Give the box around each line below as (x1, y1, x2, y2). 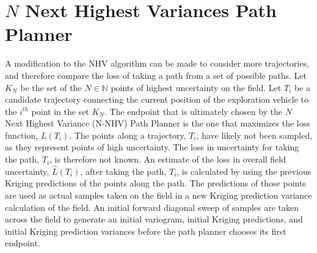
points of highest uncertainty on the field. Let (111, 81, 282, 94)
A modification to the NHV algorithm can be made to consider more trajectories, (5, 57, 310, 70)
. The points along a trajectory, (69, 128, 186, 141)
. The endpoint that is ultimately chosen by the (104, 105, 283, 117)
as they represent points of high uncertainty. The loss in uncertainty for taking (5, 141, 299, 153)
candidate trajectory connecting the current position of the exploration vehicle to (5, 93, 308, 106)
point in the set (31, 105, 89, 117)
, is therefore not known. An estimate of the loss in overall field (49, 153, 286, 166)
